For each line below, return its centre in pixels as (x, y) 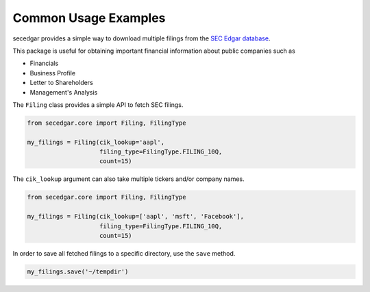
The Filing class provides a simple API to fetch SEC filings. (98, 105)
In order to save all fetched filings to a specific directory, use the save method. (124, 253)
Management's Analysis (64, 92)
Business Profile (52, 73)
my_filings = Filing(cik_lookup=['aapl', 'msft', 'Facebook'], (136, 217)
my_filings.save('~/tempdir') (78, 271)
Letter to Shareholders (62, 83)
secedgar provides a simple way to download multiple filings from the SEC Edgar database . (141, 38)
